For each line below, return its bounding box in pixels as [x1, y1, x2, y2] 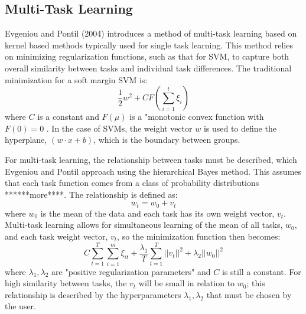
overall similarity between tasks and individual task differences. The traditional [5, 61, 292, 74]
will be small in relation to [138, 277, 235, 289]
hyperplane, [5, 133, 47, 146]
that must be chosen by [206, 288, 292, 300]
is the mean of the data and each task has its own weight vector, [40, 207, 275, 219]
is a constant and [37, 110, 99, 123]
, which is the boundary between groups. [93, 133, 240, 146]
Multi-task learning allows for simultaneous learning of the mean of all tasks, [5, 218, 283, 231]
